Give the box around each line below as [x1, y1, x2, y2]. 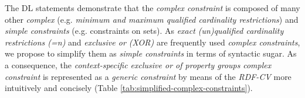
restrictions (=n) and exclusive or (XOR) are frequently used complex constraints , [5, 36, 300, 48]
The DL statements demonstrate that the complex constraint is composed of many [5, 2, 300, 13]
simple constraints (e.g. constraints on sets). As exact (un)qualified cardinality [5, 24, 284, 37]
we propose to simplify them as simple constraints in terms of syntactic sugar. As [5, 47, 297, 60]
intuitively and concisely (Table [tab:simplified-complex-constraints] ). [5, 82, 253, 94]
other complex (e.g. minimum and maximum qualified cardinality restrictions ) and [5, 13, 299, 25]
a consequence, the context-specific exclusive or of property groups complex [5, 58, 272, 71]
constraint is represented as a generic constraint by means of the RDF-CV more [5, 70, 292, 82]
